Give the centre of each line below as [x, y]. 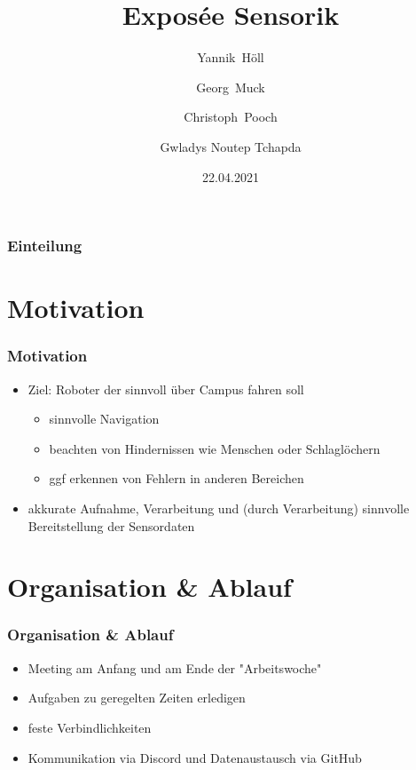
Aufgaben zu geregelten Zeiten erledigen [137, 698]
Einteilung [45, 246]
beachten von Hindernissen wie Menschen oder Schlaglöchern [215, 448]
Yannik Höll [231, 57]
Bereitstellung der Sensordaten [111, 525]
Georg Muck [231, 87]
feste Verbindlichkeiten [90, 727]
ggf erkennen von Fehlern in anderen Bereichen [177, 478]
